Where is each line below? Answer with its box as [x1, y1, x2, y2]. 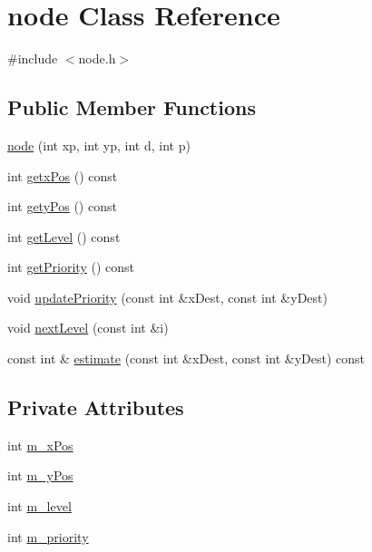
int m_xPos [7, 435, 73, 454]
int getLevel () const [7, 227, 121, 246]
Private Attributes [7, 393, 184, 421]
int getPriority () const [7, 257, 134, 276]
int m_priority [7, 527, 89, 546]
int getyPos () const [7, 197, 117, 216]
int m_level [7, 497, 72, 516]
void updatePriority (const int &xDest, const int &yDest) [7, 287, 328, 306]
